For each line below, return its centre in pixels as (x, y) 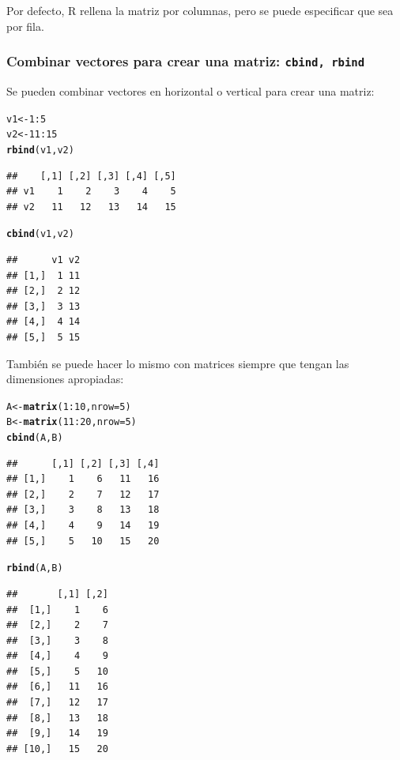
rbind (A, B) (35, 568)
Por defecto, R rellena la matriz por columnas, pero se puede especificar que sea (200, 10)
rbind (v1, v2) (40, 150)
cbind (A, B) (35, 438)
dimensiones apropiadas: (65, 379)
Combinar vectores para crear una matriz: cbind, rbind (186, 61)
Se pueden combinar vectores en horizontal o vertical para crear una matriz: (191, 90)
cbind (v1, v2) (40, 234)
